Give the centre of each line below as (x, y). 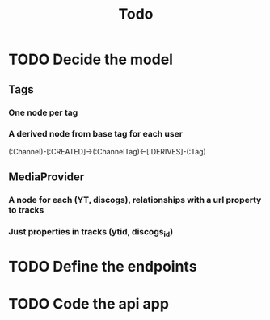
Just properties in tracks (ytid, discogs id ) (91, 233)
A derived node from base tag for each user (96, 134)
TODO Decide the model (91, 59)
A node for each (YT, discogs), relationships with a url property (135, 200)
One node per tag (43, 112)
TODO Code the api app (89, 303)
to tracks (26, 210)
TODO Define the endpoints (103, 267)
